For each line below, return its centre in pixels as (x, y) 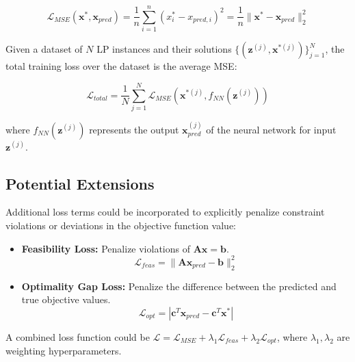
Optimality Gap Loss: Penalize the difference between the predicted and (179, 286)
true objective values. (66, 299)
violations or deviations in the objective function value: (121, 225)
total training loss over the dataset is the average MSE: (121, 66)
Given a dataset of (44, 49)
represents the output (134, 129)
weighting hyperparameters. (64, 351)
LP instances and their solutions (164, 49)
